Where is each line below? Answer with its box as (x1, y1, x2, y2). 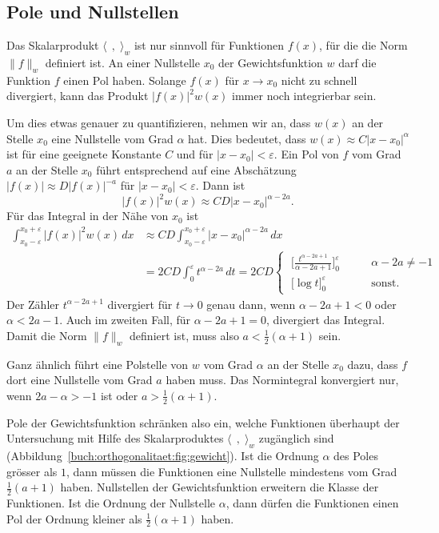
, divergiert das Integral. (266, 311, 385, 328)
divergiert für (107, 295, 173, 312)
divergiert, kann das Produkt (6, 87, 149, 104)
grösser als (6, 463, 58, 479)
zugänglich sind (258, 430, 334, 447)
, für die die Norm (319, 37, 408, 54)
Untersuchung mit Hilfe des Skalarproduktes (6, 430, 224, 447)
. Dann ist (195, 177, 245, 194)
